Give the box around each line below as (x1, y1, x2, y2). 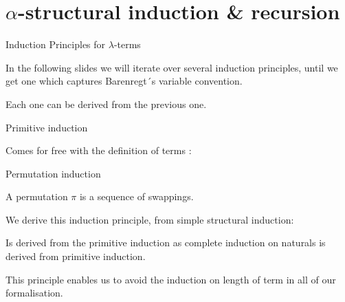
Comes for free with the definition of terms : (5, 143, 192, 158)
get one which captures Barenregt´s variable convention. (5, 74, 243, 88)
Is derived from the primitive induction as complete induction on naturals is (5, 235, 326, 250)
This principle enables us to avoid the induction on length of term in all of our (5, 272, 336, 286)
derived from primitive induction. (5, 249, 146, 263)
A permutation (5, 189, 68, 204)
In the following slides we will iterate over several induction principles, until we (5, 60, 338, 74)
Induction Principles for (5, 37, 106, 52)
